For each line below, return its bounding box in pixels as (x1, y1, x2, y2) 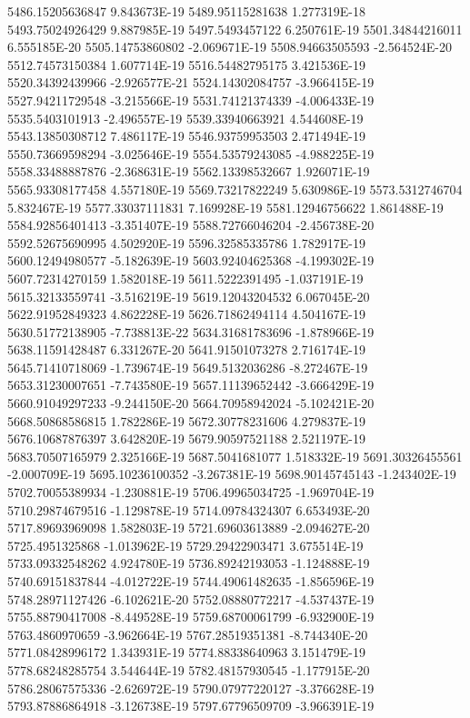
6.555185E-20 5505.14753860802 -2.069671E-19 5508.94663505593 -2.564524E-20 (7, 37, 453, 56)
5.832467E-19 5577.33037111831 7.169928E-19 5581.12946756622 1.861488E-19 (7, 197, 444, 216)
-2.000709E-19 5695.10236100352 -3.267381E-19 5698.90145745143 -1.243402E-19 (7, 464, 456, 484)
